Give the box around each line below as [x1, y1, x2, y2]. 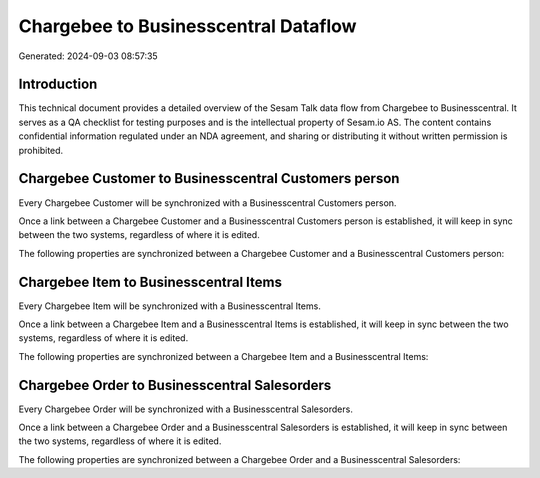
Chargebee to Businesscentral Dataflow [18, 15, 357, 37]
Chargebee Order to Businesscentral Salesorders [18, 376, 332, 394]
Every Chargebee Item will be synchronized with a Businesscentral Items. [18, 300, 322, 312]
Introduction [18, 76, 98, 93]
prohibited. [18, 144, 64, 156]
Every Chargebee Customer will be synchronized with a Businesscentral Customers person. [18, 196, 397, 209]
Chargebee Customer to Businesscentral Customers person [18, 170, 400, 187]
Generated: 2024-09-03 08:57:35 [18, 50, 159, 62]
